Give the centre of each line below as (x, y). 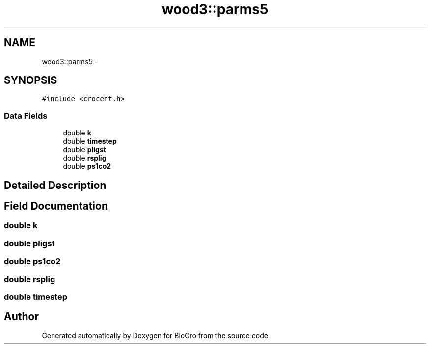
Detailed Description (55, 185)
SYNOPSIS (31, 80)
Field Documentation (56, 206)
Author (21, 317)
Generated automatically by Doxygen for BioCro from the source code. (156, 335)
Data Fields (26, 116)
